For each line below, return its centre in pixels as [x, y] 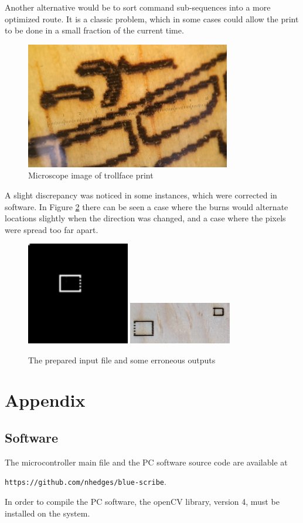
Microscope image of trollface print [91, 175]
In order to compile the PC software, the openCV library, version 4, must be [142, 501]
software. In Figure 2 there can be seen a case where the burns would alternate [147, 206]
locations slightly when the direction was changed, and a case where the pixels [145, 218]
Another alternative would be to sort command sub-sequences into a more [138, 7]
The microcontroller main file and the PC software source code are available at [146, 462]
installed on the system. [47, 513]
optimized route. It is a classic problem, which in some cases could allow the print [152, 18]
